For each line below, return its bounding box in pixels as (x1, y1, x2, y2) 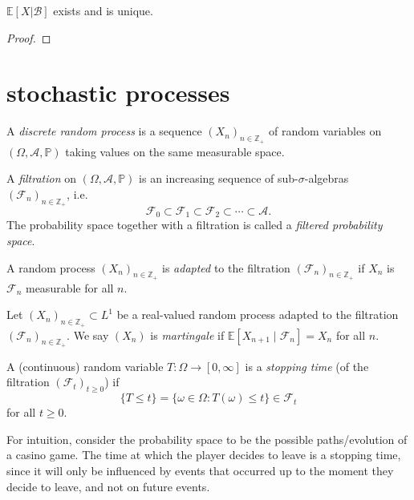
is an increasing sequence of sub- (139, 170, 298, 187)
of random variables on (269, 123, 382, 139)
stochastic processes (6, 76, 230, 109)
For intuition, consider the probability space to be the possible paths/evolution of (6, 430, 408, 447)
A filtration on (6, 170, 77, 187)
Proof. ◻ (6, 29, 51, 46)
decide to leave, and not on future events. (6, 478, 210, 494)
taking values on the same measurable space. (65, 143, 285, 159)
